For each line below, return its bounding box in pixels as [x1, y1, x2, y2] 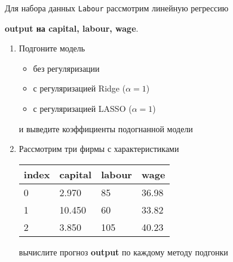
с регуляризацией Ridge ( [33, 82, 126, 95]
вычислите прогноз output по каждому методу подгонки [19, 245, 228, 258]
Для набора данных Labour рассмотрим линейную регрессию [5, 2, 229, 14]
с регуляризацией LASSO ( [33, 102, 132, 115]
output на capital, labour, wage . [5, 22, 139, 34]
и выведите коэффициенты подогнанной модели [19, 122, 193, 135]
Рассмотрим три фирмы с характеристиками [19, 142, 179, 155]
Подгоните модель [19, 42, 85, 54]
